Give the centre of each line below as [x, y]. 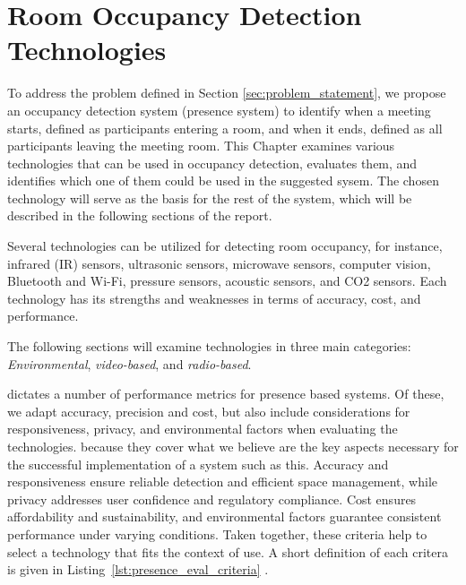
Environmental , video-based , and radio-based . [129, 363]
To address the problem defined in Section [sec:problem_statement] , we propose [227, 93]
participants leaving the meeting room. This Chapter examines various [201, 146]
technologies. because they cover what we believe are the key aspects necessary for [233, 446]
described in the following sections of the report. [140, 215]
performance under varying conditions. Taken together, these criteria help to [217, 533]
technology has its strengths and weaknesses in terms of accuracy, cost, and [214, 298]
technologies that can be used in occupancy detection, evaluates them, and [212, 163]
